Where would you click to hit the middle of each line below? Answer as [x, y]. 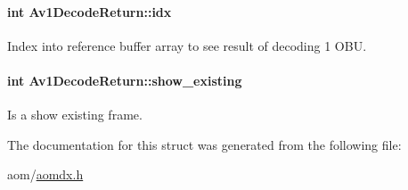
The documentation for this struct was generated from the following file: [204, 144]
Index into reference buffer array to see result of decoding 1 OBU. [187, 45]
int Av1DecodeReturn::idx [90, 11]
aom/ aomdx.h [45, 174]
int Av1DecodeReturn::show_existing [125, 80]
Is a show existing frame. [75, 115]
